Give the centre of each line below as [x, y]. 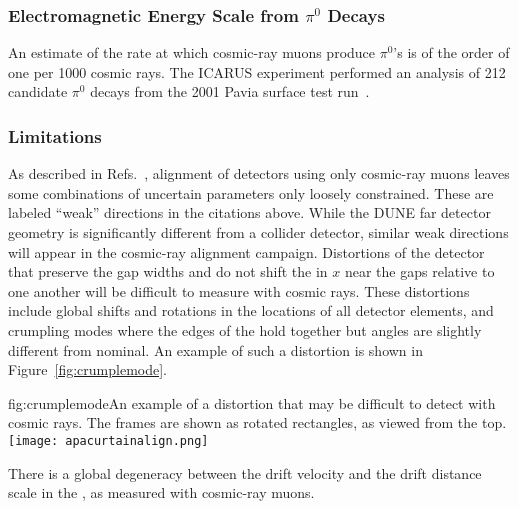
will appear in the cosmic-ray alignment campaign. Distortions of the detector [246, 251]
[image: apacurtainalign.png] [108, 440]
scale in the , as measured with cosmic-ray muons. [161, 492]
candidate [38, 91]
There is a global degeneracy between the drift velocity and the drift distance [245, 472]
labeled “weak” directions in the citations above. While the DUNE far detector [249, 212]
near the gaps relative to [419, 271]
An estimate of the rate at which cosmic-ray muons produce [192, 52]
